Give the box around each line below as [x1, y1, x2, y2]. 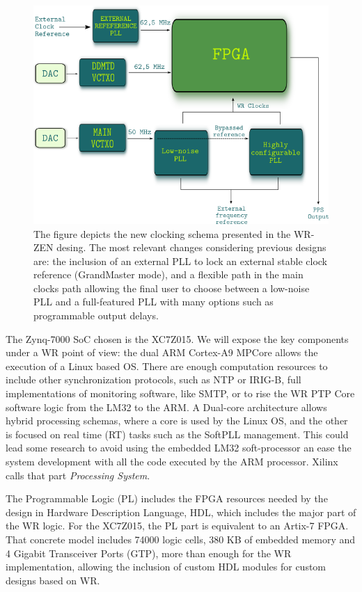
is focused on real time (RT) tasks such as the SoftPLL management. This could [6, 426, 349, 441]
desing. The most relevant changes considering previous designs [56, 240, 326, 255]
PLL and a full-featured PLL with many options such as [33, 294, 274, 309]
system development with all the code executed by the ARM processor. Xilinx [6, 454, 338, 468]
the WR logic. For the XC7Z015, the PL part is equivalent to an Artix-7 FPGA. [6, 518, 349, 533]
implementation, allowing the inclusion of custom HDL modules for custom [6, 559, 326, 574]
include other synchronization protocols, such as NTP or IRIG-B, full [6, 372, 301, 387]
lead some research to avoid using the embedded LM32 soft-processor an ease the [6, 440, 352, 455]
